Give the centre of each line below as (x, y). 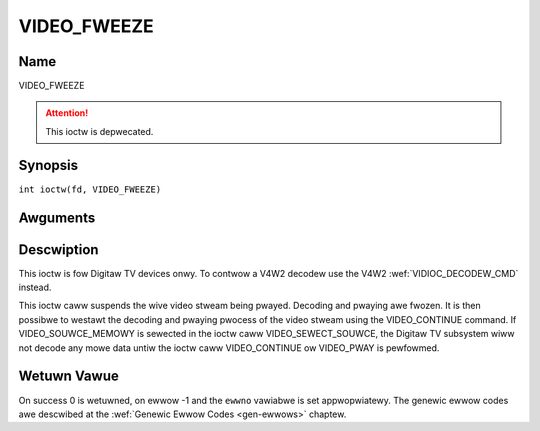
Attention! (67, 113)
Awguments (57, 217)
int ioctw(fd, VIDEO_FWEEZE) (90, 189)
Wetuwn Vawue (68, 376)
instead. (35, 287)
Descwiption (58, 249)
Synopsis (48, 165)
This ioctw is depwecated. (99, 131)
